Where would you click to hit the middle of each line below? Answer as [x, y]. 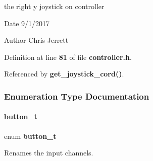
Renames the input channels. [49, 153]
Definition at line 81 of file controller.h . [68, 57]
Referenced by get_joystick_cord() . [64, 74]
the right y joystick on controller [54, 6]
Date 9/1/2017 [27, 23]
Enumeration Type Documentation [77, 96]
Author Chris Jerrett [36, 40]
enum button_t [30, 136]
